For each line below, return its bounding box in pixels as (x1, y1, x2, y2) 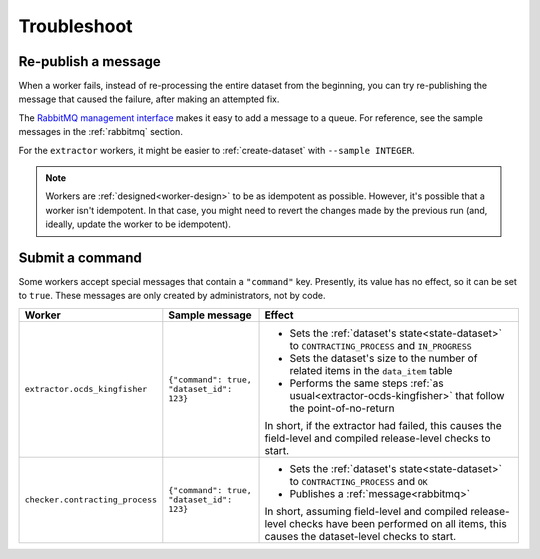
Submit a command (18, 250, 142, 266)
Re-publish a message (18, 53, 161, 70)
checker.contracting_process (24, 495, 158, 505)
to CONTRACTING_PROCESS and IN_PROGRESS (289, 338, 472, 352)
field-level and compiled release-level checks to (264, 431, 491, 445)
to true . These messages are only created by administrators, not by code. (18, 290, 326, 302)
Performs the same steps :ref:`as (289, 376, 444, 390)
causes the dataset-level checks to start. (264, 529, 457, 543)
